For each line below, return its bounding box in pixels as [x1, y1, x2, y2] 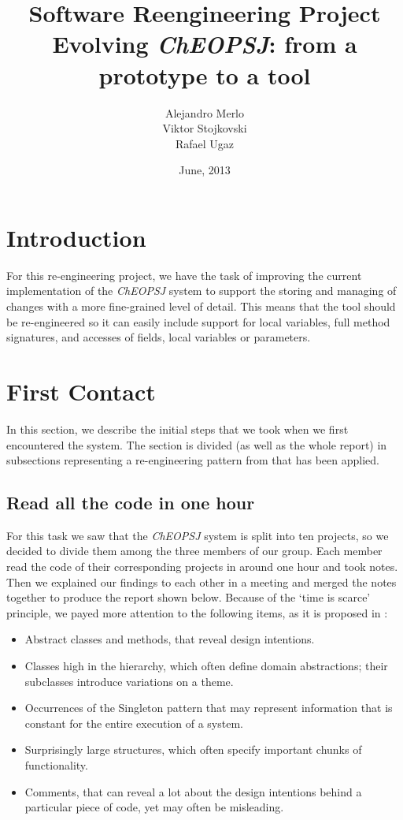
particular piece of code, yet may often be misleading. [24, 799, 284, 815]
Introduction [6, 221, 146, 253]
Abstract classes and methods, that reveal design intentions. [24, 631, 315, 647]
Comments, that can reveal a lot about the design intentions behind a [24, 783, 362, 799]
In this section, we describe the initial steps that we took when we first [6, 420, 349, 437]
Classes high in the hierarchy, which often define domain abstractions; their [24, 658, 388, 674]
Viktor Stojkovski [162, 120, 247, 136]
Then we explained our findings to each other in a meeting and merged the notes [6, 573, 397, 590]
